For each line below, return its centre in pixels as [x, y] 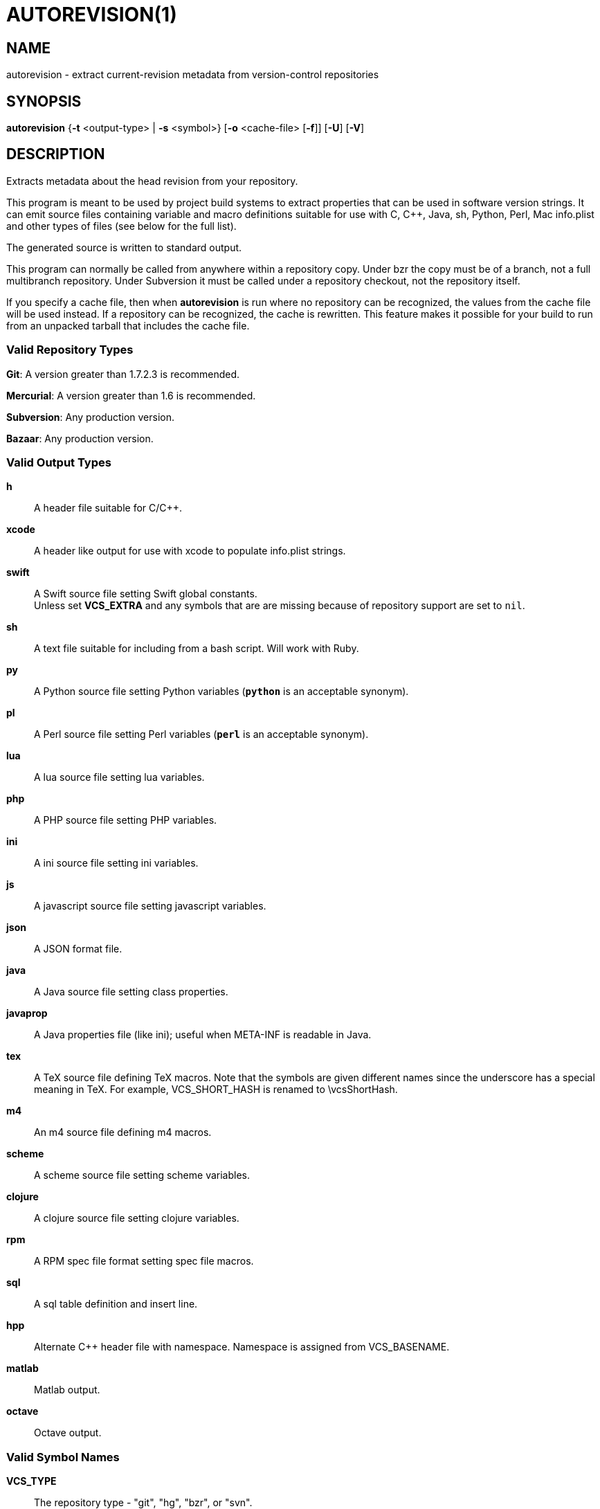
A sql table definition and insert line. [116, 1304]
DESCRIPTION [56, 154]
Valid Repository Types [70, 350]
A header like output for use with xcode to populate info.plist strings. [190, 551]
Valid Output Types [59, 462]
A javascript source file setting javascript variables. [150, 906]
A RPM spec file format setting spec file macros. [144, 1261]
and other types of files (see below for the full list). [121, 226]
